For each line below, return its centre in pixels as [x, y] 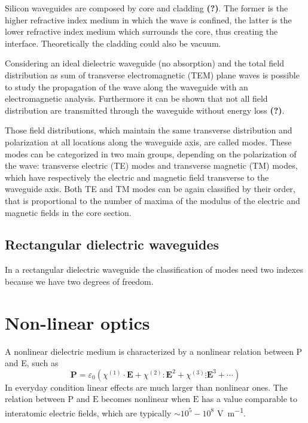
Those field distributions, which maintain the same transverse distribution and [149, 130]
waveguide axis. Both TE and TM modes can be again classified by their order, [150, 189]
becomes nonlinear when [146, 399]
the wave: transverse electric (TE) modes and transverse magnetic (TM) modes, [151, 165]
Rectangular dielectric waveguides [112, 244]
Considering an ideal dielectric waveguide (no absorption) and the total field [144, 63]
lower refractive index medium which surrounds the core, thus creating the [141, 31]
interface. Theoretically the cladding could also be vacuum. [113, 43]
